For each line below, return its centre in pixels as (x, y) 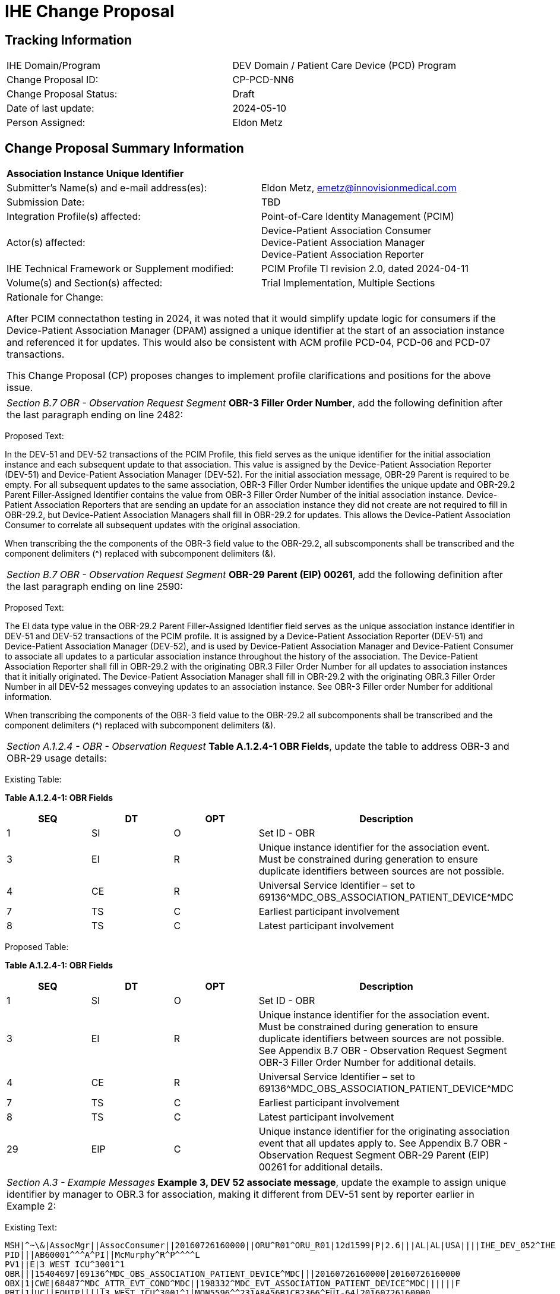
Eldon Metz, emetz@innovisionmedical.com (359, 188)
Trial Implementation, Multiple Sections (348, 283)
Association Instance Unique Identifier (95, 174)
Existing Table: (33, 779)
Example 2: (31, 1206)
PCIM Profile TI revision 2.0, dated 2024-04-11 (365, 269)
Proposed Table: (37, 947)
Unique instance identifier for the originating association (384, 1132)
